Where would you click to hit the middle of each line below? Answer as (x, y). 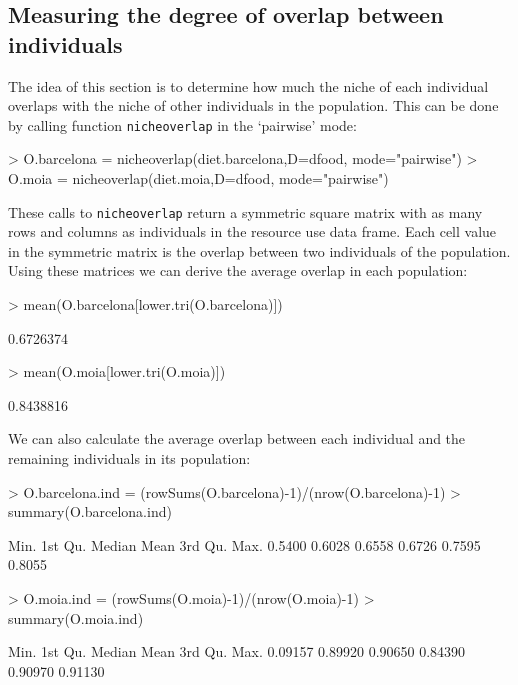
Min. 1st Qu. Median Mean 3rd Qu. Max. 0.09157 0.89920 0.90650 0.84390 (237, 651)
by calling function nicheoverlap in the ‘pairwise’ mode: (182, 124)
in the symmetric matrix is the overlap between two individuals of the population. (259, 250)
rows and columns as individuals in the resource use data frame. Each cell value (252, 231)
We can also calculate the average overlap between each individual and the (237, 438)
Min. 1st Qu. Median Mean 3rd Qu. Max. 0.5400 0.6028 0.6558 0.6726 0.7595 (244, 544)
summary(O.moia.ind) (76, 617)
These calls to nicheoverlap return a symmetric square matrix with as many (245, 211)
